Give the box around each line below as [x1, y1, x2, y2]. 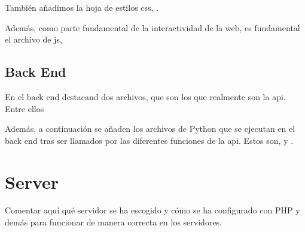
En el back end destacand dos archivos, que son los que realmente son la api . [5, 90, 286, 103]
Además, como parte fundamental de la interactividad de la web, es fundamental [5, 21, 300, 34]
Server [5, 169, 59, 194]
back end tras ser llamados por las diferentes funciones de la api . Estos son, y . [5, 134, 294, 146]
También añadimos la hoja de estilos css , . [5, 1, 159, 13]
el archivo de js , [5, 33, 62, 46]
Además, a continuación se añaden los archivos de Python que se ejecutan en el [5, 122, 295, 135]
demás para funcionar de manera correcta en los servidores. [5, 216, 222, 228]
